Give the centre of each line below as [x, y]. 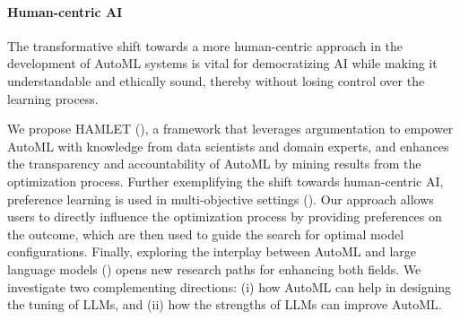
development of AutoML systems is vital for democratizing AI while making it [222, 63]
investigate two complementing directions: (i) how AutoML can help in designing [230, 286]
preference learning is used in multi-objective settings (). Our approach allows [221, 199]
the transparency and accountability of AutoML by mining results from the [214, 164]
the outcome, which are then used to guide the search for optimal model [206, 234]
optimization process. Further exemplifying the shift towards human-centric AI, [226, 181]
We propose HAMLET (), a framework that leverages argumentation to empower [230, 129]
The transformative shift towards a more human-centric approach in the [205, 45]
